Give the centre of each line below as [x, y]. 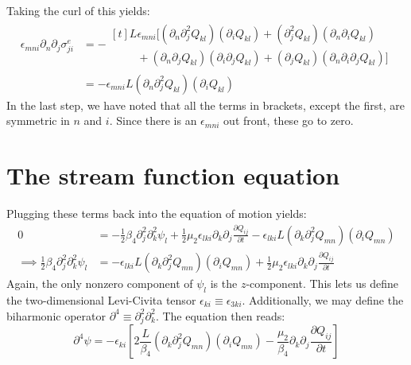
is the [224, 283]
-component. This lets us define [322, 283]
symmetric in [38, 120]
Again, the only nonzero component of [100, 283]
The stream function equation [173, 175]
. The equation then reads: [220, 315]
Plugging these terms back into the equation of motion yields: [157, 214]
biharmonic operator [56, 315]
